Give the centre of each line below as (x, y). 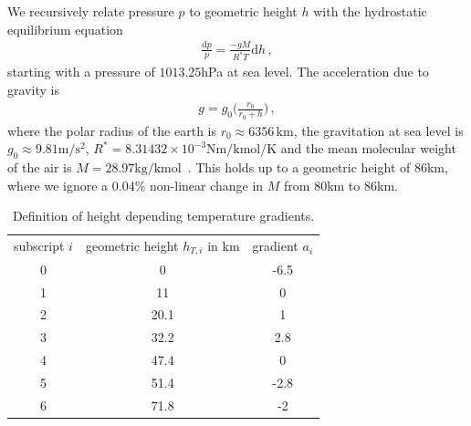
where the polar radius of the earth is (112, 130)
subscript (39, 246)
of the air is (40, 166)
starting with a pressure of (81, 72)
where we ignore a (58, 185)
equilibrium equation (65, 29)
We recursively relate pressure (91, 11)
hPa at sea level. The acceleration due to (315, 72)
